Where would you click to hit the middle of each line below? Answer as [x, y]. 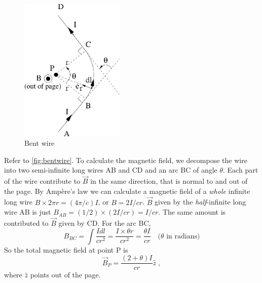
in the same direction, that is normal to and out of [169, 181]
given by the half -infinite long [200, 202]
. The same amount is [192, 212]
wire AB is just [28, 212]
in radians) [183, 236]
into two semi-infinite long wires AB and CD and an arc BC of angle [111, 170]
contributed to [26, 223]
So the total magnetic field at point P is [66, 249]
